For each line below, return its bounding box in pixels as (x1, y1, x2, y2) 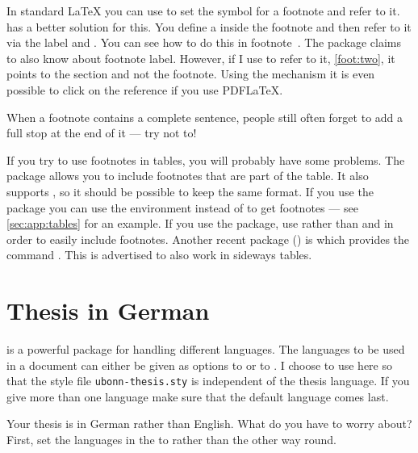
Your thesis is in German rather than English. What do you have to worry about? (6, 415, 412, 432)
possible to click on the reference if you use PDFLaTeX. (6, 81, 283, 98)
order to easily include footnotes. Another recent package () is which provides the (6, 230, 410, 247)
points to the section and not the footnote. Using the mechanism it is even (6, 65, 375, 82)
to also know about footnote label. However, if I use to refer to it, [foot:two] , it (6, 49, 395, 66)
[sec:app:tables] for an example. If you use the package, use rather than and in (6, 215, 394, 232)
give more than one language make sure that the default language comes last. (6, 388, 389, 405)
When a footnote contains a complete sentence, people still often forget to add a (6, 108, 403, 125)
